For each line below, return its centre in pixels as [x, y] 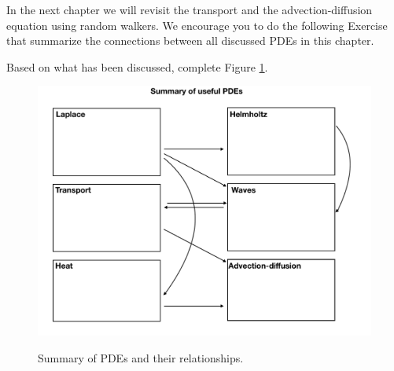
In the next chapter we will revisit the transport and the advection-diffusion [190, 9]
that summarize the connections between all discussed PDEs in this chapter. [190, 40]
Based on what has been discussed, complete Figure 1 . [137, 66]
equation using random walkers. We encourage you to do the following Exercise [197, 25]
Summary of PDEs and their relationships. [141, 357]
